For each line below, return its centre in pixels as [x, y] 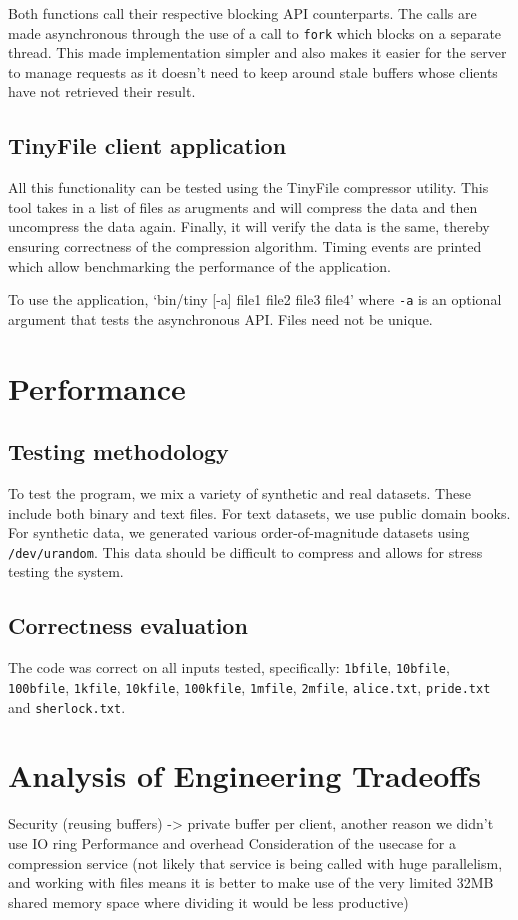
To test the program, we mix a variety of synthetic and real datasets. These [239, 493]
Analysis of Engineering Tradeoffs [244, 775]
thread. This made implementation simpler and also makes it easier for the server [257, 52]
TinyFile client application [147, 145]
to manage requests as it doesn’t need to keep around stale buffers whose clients [253, 71]
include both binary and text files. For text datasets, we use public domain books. [259, 512]
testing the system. [66, 571]
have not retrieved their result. [102, 91]
